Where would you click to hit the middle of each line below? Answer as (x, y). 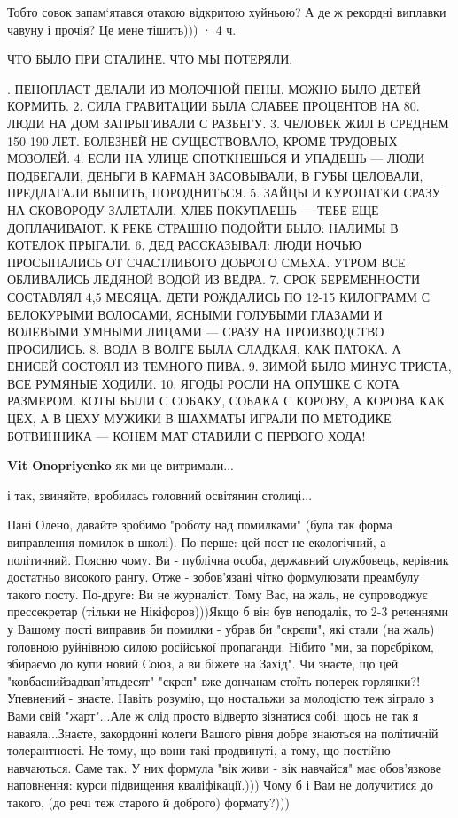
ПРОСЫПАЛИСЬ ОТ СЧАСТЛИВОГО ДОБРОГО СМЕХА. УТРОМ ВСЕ (206, 262)
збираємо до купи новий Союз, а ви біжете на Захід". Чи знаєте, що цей (203, 664)
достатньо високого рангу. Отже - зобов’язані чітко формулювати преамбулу (213, 577)
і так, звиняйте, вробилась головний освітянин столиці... (160, 494)
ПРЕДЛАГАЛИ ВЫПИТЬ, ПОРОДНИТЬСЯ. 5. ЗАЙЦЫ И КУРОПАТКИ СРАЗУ (224, 193)
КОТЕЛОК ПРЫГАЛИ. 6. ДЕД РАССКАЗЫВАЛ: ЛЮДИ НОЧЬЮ (185, 245)
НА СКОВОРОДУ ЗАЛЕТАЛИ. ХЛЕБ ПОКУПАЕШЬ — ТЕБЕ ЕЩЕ (193, 209)
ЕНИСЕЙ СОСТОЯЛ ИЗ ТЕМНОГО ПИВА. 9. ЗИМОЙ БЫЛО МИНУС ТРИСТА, (229, 366)
